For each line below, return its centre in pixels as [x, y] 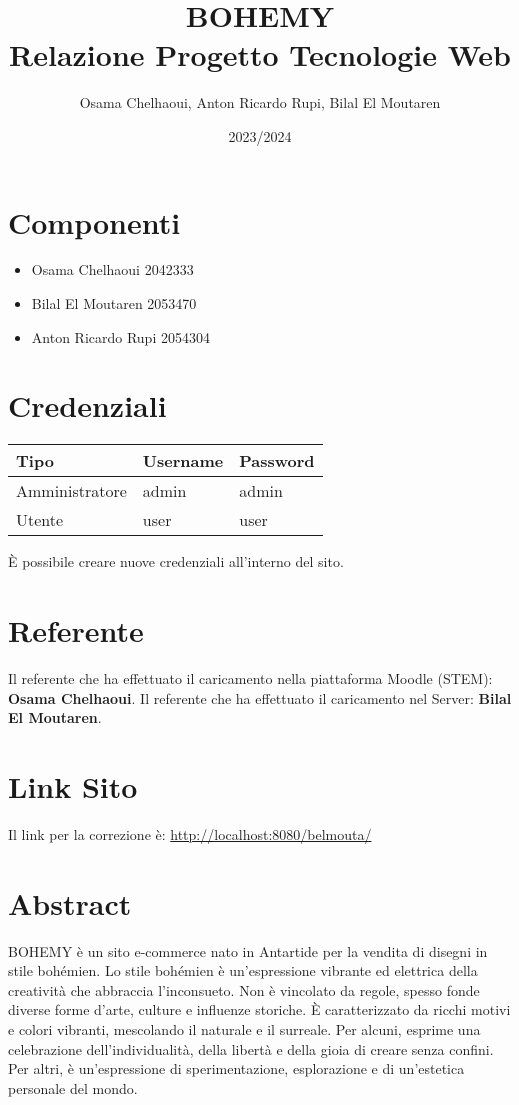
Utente [40, 520]
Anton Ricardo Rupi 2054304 [120, 336]
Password [277, 461]
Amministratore [71, 491]
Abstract [70, 902]
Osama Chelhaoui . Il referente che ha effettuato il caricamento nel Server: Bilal [260, 697]
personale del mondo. [73, 1087]
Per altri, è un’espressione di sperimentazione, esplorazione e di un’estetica [236, 1068]
